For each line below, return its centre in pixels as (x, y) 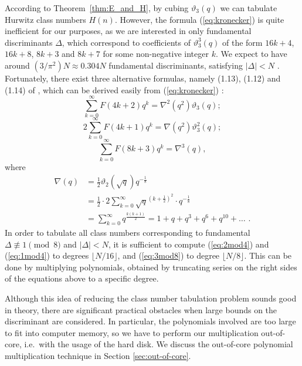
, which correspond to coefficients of (126, 42)
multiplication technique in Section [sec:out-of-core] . (98, 355)
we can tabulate (249, 8)
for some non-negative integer (156, 54)
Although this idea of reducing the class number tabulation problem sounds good (151, 298)
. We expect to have (251, 54)
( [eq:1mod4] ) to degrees (47, 255)
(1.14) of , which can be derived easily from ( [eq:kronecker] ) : (114, 89)
